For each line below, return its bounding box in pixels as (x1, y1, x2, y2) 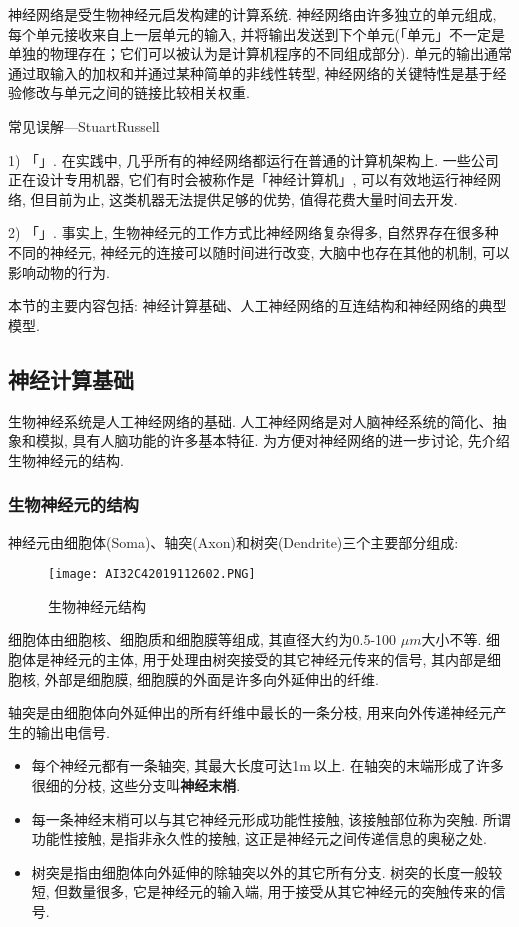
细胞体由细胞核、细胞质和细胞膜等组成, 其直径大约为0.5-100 (8, 629, 397, 650)
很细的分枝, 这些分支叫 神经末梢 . (31, 774, 241, 795)
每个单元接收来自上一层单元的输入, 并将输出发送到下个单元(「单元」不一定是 (8, 23, 505, 44)
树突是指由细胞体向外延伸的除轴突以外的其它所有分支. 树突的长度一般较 (31, 861, 503, 882)
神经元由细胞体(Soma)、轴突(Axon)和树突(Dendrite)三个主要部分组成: (8, 531, 459, 552)
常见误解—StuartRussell (8, 115, 160, 136)
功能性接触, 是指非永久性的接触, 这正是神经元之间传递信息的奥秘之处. (31, 828, 487, 849)
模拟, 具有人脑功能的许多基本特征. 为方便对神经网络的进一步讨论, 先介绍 (35, 430, 510, 451)
